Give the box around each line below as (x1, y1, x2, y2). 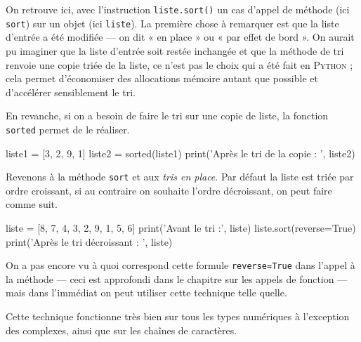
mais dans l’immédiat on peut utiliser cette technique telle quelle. (6, 285, 287, 300)
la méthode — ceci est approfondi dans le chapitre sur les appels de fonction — (6, 271, 348, 286)
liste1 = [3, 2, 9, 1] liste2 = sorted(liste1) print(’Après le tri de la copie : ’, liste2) (6, 145, 355, 160)
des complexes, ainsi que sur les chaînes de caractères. (6, 322, 237, 337)
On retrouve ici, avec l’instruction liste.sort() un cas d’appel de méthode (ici (6, 2, 350, 16)
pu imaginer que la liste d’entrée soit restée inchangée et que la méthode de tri (6, 43, 344, 58)
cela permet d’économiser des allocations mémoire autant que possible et (6, 71, 318, 86)
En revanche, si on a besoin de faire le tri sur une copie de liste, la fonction (6, 108, 329, 123)
